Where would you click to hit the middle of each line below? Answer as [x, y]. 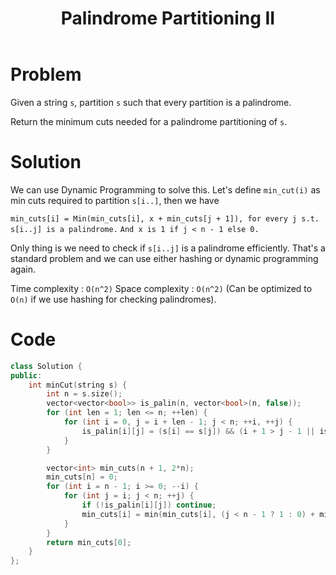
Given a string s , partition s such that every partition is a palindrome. [151, 102]
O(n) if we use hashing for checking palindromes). [113, 299]
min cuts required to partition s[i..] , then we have [115, 200]
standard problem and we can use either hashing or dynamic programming [164, 258]
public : [26, 375]
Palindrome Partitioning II [168, 18]
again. [23, 269]
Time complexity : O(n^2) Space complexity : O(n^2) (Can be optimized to [161, 288]
